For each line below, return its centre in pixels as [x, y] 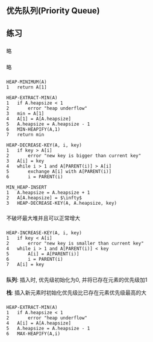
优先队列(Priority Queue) [53, 11]
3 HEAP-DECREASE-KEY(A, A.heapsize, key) [62, 203]
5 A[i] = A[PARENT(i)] [43, 254]
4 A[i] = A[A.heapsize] [39, 323]
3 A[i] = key [25, 161]
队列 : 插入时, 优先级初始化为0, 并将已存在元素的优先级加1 [77, 280]
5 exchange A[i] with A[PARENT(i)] [59, 171]
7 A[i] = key [25, 265]
